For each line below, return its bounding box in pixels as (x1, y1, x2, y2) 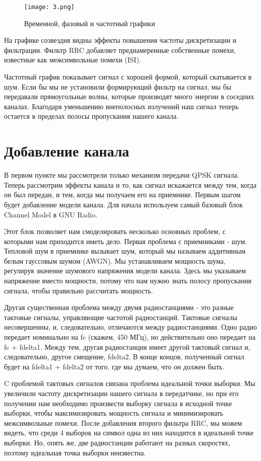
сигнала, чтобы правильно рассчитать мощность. (4, 285, 153, 295)
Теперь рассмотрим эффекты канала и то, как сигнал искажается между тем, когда (4, 179, 256, 190)
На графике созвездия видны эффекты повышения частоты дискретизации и (4, 35, 237, 45)
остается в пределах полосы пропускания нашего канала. (4, 111, 179, 121)
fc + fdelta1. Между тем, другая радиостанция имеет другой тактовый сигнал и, (4, 341, 250, 352)
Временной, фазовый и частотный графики (24, 18, 155, 28)
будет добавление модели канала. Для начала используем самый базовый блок (4, 199, 243, 209)
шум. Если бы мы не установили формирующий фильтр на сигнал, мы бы (4, 81, 231, 92)
